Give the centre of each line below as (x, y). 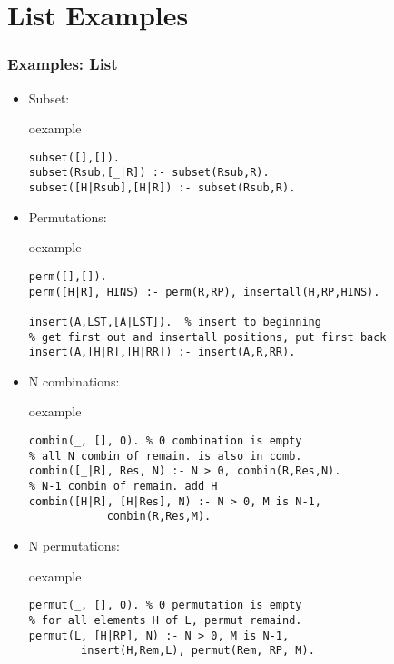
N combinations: (74, 381)
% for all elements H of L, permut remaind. (165, 620)
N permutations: (74, 545)
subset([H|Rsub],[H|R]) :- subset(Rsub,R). (162, 188)
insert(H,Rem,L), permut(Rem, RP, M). (198, 651)
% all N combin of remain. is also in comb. (165, 456)
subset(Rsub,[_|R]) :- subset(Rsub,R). (149, 173)
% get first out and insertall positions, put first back (207, 337)
